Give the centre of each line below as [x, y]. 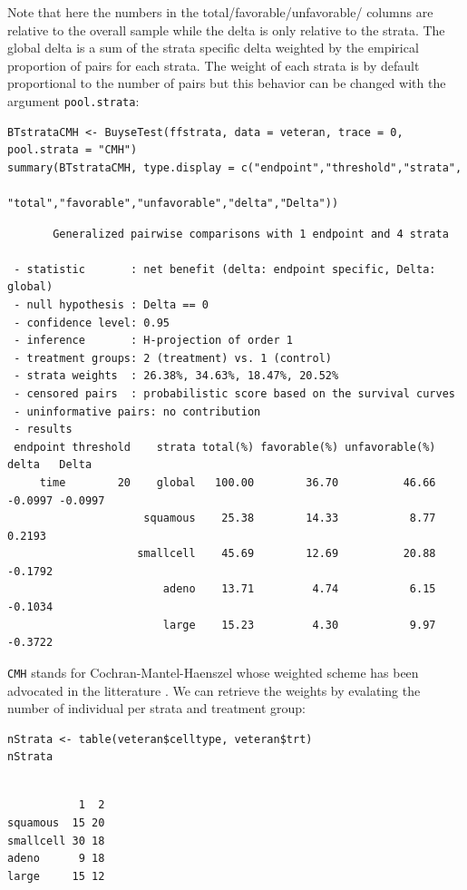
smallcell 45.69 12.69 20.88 [287, 554]
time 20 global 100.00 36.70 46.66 [238, 482]
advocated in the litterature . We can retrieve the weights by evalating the [214, 690]
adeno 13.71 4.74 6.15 [299, 589]
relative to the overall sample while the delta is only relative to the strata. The [226, 29]
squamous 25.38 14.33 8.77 [290, 518]
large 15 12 [56, 876]
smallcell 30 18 [56, 841]
